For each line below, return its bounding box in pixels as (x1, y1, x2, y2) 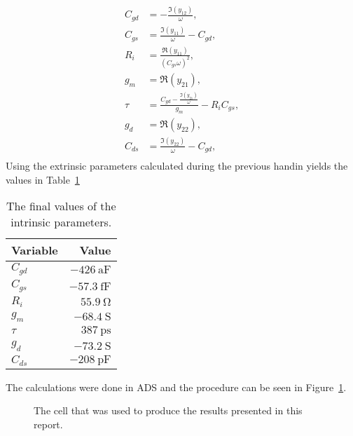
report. (34, 416, 63, 431)
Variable (11, 242, 58, 259)
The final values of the (6, 198, 116, 214)
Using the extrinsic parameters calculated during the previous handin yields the (6, 158, 348, 173)
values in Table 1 (6, 172, 80, 186)
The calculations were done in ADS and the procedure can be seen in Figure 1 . (6, 379, 347, 394)
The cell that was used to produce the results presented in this (34, 403, 303, 418)
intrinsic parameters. (11, 214, 112, 231)
